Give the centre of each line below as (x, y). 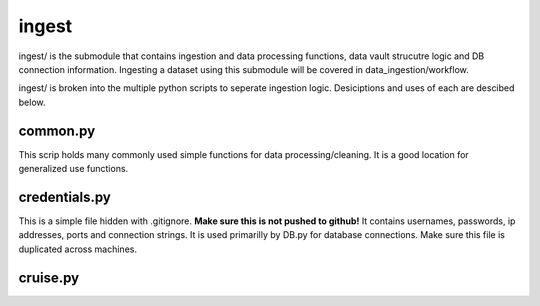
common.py (57, 130)
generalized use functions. (73, 169)
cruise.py (49, 277)
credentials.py (65, 196)
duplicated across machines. (77, 249)
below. (32, 102)
